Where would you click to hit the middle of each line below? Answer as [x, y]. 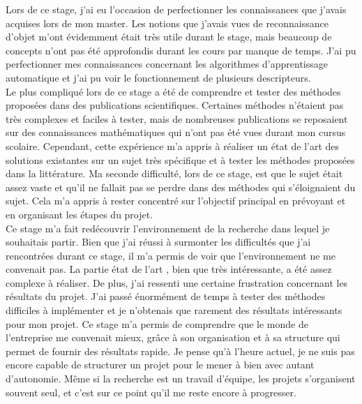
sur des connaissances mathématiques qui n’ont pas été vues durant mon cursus [176, 132]
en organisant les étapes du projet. [80, 214]
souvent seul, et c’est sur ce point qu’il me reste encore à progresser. [151, 392]
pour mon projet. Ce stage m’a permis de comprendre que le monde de [157, 323]
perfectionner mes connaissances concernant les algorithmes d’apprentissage [167, 64]
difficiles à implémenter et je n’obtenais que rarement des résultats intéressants [174, 310]
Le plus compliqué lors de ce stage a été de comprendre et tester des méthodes [173, 91]
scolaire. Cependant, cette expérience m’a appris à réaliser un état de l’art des [173, 145]
